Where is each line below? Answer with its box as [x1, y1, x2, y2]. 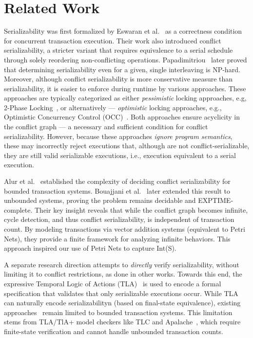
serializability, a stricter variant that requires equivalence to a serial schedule [4, 45, 233, 55]
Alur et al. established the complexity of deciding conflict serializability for [4, 176, 231, 186]
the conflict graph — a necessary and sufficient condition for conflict [4, 121, 208, 132]
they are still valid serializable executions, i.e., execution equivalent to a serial [4, 150, 236, 160]
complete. [4, 204, 33, 215]
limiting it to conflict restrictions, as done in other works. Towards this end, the [4, 269, 242, 279]
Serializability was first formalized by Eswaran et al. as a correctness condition [4, 26, 242, 36]
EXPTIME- [198, 195, 234, 205]
